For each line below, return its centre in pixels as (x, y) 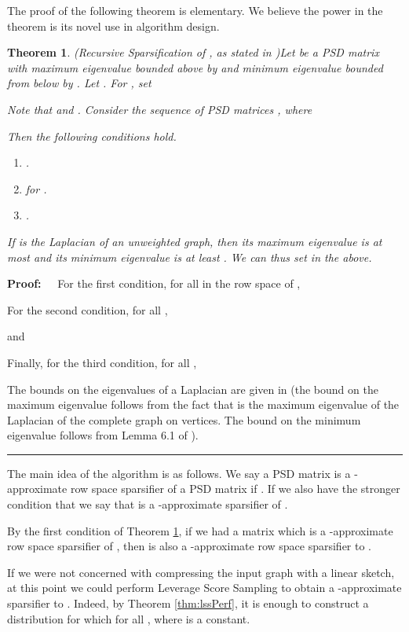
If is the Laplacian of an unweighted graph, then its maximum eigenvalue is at (195, 241)
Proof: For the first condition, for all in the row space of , (154, 283)
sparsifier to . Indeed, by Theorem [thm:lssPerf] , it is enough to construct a (188, 603)
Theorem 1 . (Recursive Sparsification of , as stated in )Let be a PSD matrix (193, 52)
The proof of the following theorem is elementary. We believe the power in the (195, 10)
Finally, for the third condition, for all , (102, 362)
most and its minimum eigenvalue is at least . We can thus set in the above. (190, 257)
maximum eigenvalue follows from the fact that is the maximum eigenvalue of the (203, 404)
